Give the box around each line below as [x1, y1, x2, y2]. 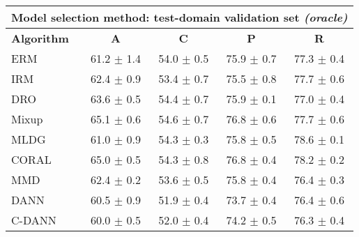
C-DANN [11, 212, 56, 228]
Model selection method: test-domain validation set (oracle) [11, 9, 348, 25]
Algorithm [11, 30, 69, 46]
